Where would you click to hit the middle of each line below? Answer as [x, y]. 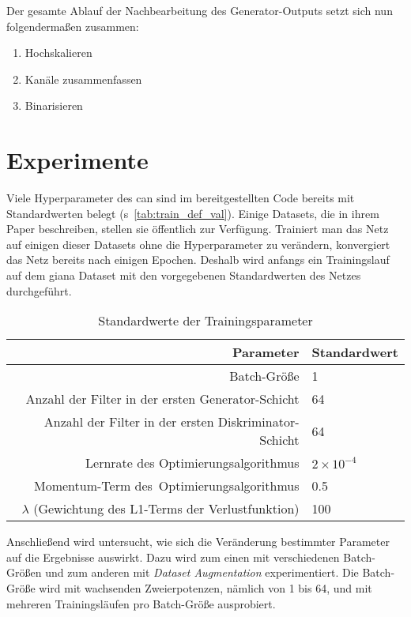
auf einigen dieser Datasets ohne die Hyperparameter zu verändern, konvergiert [198, 244]
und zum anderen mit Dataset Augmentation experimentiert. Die [202, 572]
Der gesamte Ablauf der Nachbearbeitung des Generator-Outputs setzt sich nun [200, 10]
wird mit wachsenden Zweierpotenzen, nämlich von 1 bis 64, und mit [205, 588]
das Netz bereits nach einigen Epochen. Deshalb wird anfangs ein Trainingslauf [198, 260]
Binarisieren [54, 105]
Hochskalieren [58, 53]
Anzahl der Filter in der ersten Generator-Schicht [162, 399]
